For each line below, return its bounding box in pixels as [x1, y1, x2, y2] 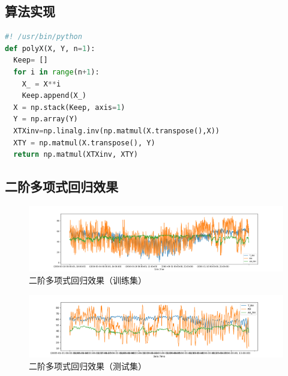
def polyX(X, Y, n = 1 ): [5, 44, 95, 53]
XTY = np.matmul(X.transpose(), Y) [13, 138, 155, 147]
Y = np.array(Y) [13, 115, 78, 124]
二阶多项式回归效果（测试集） [29, 359, 146, 372]
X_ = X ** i [22, 79, 61, 88]
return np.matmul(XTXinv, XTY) [13, 150, 138, 159]
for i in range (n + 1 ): [13, 67, 100, 76]
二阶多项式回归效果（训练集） [29, 273, 146, 286]
